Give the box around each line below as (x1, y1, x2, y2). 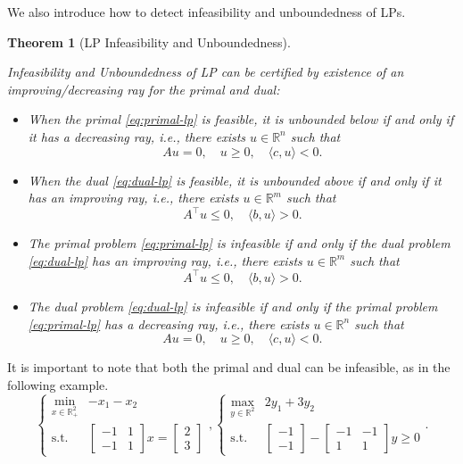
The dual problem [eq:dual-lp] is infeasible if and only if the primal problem (28, 296, 438, 315)
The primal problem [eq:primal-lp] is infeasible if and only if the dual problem (28, 234, 451, 253)
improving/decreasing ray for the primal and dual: (7, 79, 280, 98)
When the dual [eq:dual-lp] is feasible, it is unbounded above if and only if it (28, 170, 442, 189)
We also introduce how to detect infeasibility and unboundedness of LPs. (7, 3, 406, 21)
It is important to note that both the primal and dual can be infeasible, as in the (7, 358, 451, 377)
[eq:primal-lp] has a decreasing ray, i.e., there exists (28, 314, 310, 333)
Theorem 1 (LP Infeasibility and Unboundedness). (7, 32, 291, 51)
